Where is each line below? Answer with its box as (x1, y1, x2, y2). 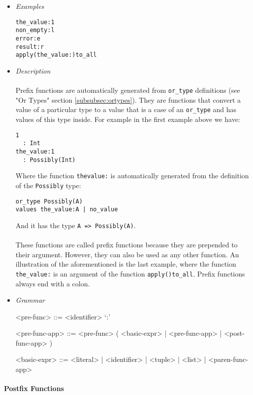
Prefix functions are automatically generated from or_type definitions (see (15, 85, 240, 95)
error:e (15, 35, 40, 42)
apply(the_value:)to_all (15, 51, 97, 59)
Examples (15, 1, 44, 11)
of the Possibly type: (15, 180, 81, 190)
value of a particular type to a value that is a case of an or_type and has (15, 104, 237, 115)
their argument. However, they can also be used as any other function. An (15, 249, 239, 259)
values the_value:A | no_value (15, 206, 118, 213)
